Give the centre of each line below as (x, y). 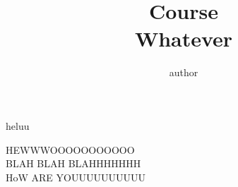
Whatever (184, 38)
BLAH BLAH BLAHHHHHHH (73, 163)
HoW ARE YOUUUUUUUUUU (76, 177)
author (184, 72)
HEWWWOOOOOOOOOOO (70, 149)
